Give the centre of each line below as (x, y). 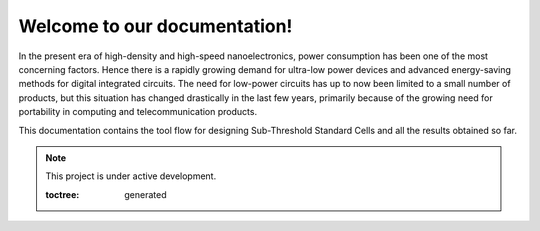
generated (145, 194)
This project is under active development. (131, 176)
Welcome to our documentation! (155, 26)
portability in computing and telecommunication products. (138, 112)
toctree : (62, 194)
